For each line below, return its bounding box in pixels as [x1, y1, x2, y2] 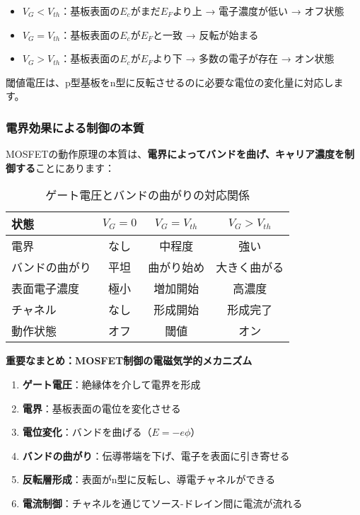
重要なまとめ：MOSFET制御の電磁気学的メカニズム [6, 353, 252, 368]
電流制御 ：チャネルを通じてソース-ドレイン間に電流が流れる [22, 495, 303, 510]
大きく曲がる [216, 259, 284, 276]
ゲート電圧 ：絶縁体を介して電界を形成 [22, 376, 201, 391]
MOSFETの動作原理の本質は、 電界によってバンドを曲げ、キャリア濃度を [6, 146, 344, 161]
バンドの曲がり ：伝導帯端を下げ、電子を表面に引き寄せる [22, 448, 290, 463]
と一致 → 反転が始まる [153, 27, 259, 42]
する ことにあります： [15, 160, 115, 175]
